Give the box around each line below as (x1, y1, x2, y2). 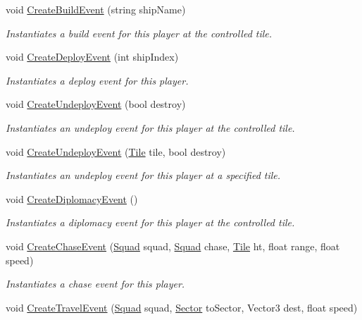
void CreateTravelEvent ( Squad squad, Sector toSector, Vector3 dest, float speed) (6, 300, 358, 314)
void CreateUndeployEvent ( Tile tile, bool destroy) (6, 144, 226, 159)
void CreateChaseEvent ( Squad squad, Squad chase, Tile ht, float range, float (6, 238, 340, 253)
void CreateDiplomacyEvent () (6, 191, 138, 206)
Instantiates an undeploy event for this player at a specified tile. (6, 168, 281, 183)
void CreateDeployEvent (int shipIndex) (6, 49, 179, 64)
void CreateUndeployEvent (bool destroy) (6, 97, 186, 111)
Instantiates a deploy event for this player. (6, 73, 189, 87)
